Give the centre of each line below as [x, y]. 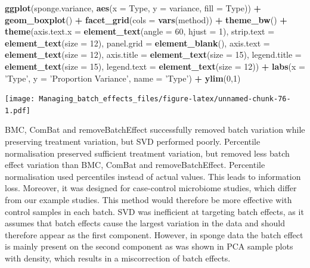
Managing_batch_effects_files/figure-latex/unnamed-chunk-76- [165, 99]
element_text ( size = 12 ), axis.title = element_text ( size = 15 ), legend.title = [153, 54]
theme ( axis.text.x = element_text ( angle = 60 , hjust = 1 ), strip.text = [140, 31]
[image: [20, 99]
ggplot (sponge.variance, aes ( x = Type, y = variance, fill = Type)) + [133, 8]
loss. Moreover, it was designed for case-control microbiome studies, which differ [151, 188]
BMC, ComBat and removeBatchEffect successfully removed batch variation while [155, 130]
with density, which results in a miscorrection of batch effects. [118, 258]
